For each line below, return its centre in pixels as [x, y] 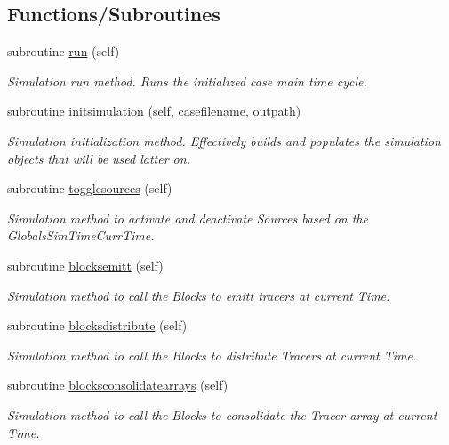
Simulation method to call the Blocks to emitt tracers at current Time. [199, 295]
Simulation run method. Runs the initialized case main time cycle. [187, 81]
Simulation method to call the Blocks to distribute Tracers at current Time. [212, 355]
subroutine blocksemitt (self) [85, 265]
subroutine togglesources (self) [90, 188]
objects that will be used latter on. [99, 158]
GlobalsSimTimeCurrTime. [81, 235]
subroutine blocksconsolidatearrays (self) [118, 385]
